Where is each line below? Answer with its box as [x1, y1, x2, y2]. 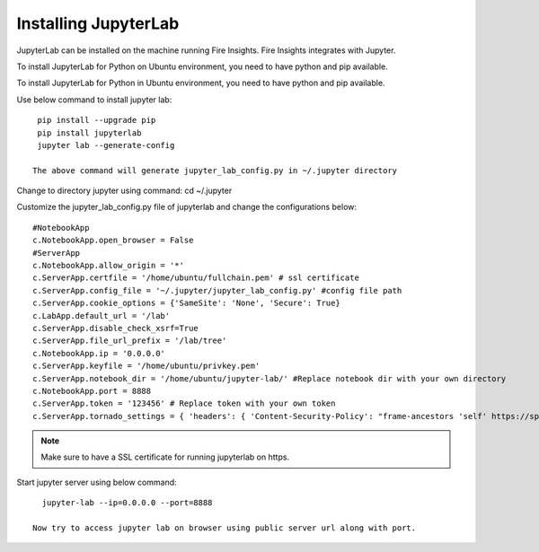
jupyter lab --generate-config [37, 140, 175, 150]
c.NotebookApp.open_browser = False [32, 235, 194, 246]
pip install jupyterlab [37, 127, 142, 138]
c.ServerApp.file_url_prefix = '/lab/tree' [32, 336, 227, 346]
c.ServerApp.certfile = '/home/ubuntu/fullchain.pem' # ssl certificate [32, 273, 359, 283]
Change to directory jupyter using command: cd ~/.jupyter [16, 185, 233, 197]
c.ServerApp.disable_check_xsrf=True [32, 323, 199, 333]
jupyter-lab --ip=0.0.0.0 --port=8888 [41, 498, 213, 508]
